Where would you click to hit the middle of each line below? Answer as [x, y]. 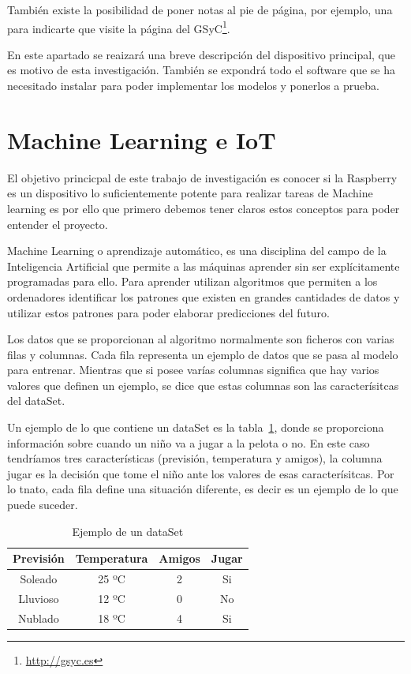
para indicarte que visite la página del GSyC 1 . [119, 27]
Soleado [39, 579]
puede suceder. [43, 505]
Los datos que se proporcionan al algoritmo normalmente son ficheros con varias [201, 339]
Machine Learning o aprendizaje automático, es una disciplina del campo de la [197, 251]
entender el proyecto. [58, 224]
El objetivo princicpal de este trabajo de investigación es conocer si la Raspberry [202, 177]
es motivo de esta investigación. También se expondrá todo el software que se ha [202, 70]
